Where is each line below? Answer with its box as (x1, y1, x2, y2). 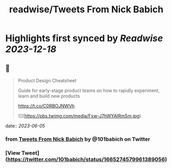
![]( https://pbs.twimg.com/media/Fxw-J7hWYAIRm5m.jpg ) (17, 113, 141, 119)
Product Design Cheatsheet (17, 78, 77, 83)
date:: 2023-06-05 (5, 123, 45, 129)
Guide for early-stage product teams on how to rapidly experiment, (17, 87, 160, 94)
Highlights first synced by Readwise (5, 32, 163, 44)
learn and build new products (17, 93, 81, 99)
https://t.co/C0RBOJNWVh (17, 103, 75, 109)
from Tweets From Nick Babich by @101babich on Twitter (5, 135, 150, 142)
